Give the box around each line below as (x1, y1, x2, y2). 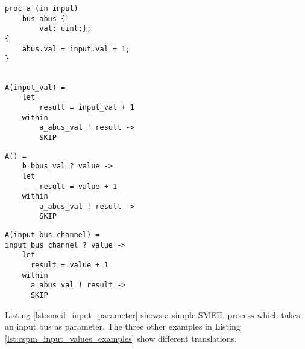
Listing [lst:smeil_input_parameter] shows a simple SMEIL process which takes (5, 308, 300, 321)
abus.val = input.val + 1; (22, 44, 130, 53)
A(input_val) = (5, 83, 66, 92)
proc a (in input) (5, 4, 78, 13)
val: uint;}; (39, 24, 92, 33)
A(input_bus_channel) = (5, 231, 100, 240)
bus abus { (22, 14, 66, 23)
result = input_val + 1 (39, 103, 134, 112)
